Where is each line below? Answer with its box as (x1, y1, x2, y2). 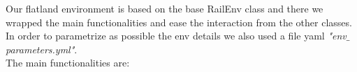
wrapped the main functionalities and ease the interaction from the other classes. (6, 15, 352, 29)
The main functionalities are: (6, 55, 130, 70)
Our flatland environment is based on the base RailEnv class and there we (6, 1, 323, 15)
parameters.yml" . (6, 42, 78, 56)
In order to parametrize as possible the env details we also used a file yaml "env (6, 28, 347, 43)
